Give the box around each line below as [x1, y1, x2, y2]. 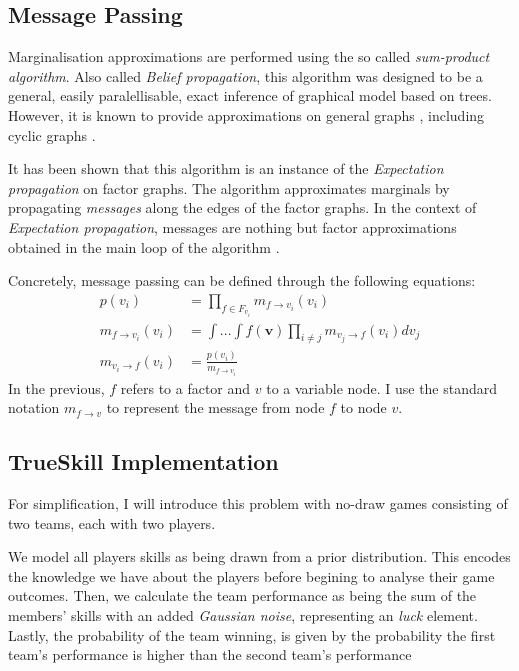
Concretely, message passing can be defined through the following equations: [8, 270, 476, 291]
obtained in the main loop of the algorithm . [8, 236, 280, 257]
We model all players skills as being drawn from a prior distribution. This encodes [8, 546, 511, 567]
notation [8, 397, 60, 418]
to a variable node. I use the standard [266, 377, 498, 398]
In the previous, [8, 377, 105, 398]
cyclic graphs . [8, 124, 96, 145]
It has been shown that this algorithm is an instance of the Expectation [8, 158, 444, 179]
